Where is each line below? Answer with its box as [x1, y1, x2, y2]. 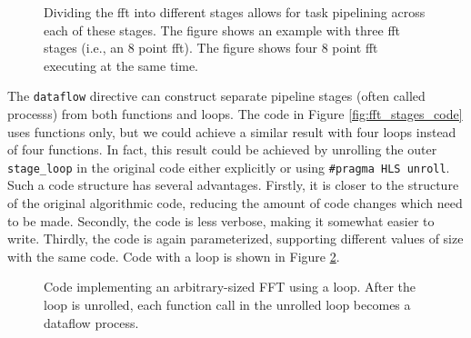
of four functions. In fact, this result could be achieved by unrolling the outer [7, 140, 437, 159]
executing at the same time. [44, 55, 198, 75]
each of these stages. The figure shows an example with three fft [44, 20, 400, 39]
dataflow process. [44, 313, 139, 332]
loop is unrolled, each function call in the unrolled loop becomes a [44, 295, 411, 314]
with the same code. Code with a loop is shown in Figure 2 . [7, 246, 340, 265]
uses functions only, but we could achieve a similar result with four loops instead [7, 122, 456, 141]
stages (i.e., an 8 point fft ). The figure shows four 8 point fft [44, 38, 378, 57]
